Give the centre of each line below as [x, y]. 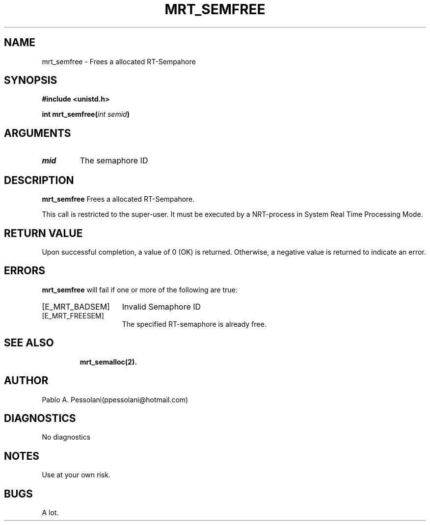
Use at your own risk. [76, 475]
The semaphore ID [114, 161]
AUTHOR [26, 381]
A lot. [50, 513]
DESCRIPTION [39, 180]
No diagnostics [66, 437]
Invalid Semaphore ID [161, 306]
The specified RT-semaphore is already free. [194, 324]
